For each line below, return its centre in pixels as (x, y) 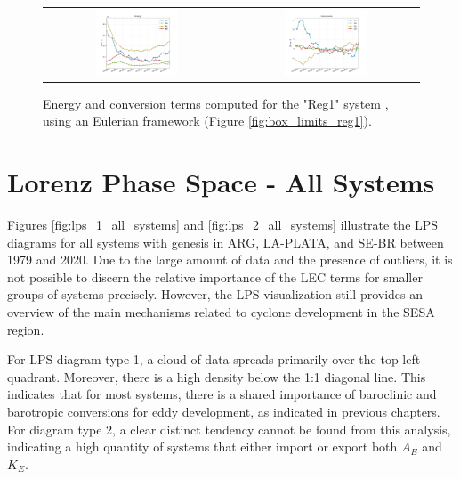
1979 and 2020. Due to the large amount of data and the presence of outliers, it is (230, 260)
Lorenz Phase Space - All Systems (221, 182)
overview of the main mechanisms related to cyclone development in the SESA (221, 311)
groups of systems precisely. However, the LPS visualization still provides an (215, 294)
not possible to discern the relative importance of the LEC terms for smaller (215, 276)
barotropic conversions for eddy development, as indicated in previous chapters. (224, 411)
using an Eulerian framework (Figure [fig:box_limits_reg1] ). (207, 121)
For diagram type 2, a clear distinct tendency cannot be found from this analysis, (229, 429)
